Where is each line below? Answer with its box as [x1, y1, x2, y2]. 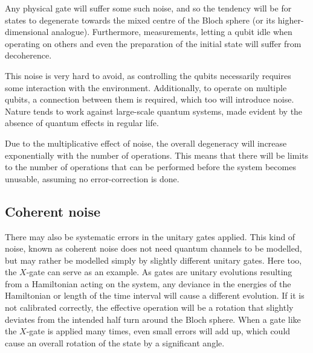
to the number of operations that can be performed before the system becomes [5, 161, 296, 173]
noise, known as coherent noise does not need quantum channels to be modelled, [5, 242, 302, 255]
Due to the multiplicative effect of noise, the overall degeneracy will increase [5, 136, 287, 149]
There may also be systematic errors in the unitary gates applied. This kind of [5, 230, 295, 243]
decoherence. [5, 49, 52, 62]
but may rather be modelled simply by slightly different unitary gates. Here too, [5, 253, 302, 266]
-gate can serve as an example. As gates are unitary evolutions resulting [26, 266, 292, 278]
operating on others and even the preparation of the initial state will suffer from [5, 37, 302, 49]
